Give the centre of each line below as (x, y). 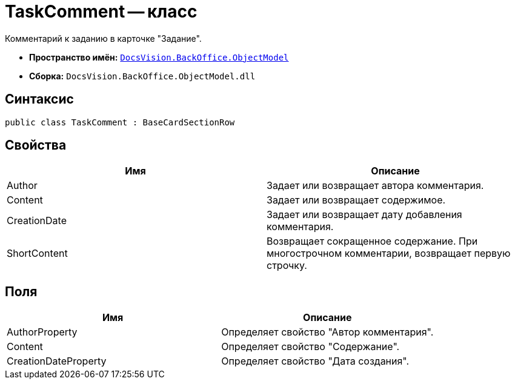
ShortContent (37, 253)
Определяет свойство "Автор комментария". (327, 332)
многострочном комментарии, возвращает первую (389, 253)
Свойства (36, 145)
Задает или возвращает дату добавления (364, 215)
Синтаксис (39, 99)
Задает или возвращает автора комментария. (375, 186)
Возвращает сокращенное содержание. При (372, 241)
